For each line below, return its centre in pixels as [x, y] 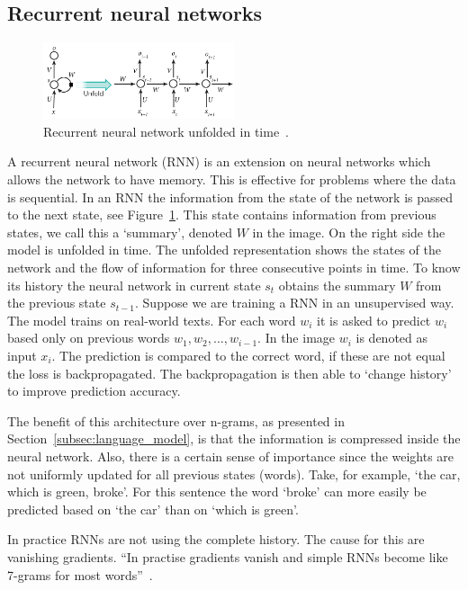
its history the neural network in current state [134, 285]
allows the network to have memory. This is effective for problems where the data [232, 179]
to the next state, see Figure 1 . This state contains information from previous [222, 215]
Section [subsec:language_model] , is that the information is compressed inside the [234, 438]
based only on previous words [89, 338]
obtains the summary [337, 285]
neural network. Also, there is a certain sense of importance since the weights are [231, 456]
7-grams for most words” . [80, 574]
